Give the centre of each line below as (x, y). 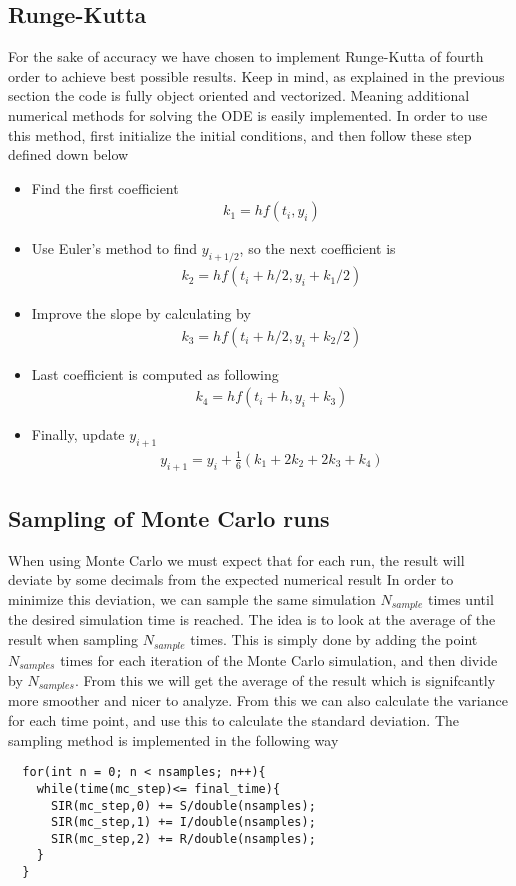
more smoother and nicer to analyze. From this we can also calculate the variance (258, 700)
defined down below (68, 154)
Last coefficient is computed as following (155, 373)
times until (460, 599)
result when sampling (73, 639)
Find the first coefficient (105, 187)
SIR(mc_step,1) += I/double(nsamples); (183, 822)
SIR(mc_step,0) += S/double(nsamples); (183, 805)
